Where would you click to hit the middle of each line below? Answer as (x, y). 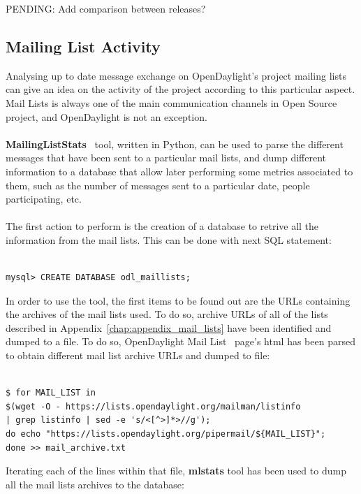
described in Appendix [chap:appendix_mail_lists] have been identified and (169, 327)
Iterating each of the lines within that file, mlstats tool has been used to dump (176, 471)
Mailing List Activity (83, 46)
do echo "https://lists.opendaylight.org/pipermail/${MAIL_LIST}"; (166, 434)
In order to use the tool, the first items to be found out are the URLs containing (178, 300)
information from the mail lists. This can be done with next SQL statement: (169, 239)
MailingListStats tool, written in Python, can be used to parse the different (175, 144)
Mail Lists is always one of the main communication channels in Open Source (171, 102)
